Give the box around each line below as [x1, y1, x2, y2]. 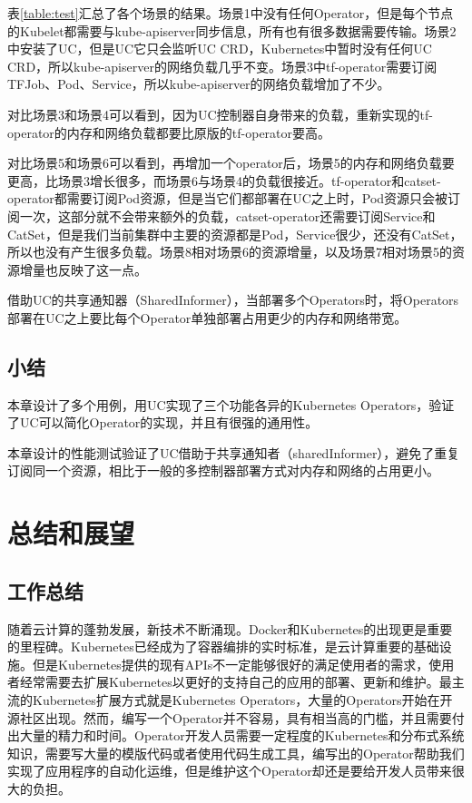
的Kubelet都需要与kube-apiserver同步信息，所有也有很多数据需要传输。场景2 [7, 21, 457, 40]
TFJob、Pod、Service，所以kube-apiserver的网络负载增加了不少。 [7, 74, 390, 93]
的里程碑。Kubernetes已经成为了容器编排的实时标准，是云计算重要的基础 [7, 637, 439, 656]
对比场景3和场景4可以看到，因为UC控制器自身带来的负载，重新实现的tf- [7, 104, 433, 123]
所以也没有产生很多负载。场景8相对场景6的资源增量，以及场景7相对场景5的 [7, 242, 452, 261]
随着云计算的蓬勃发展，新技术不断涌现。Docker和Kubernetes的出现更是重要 [7, 619, 453, 638]
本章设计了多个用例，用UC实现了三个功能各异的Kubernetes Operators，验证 [7, 395, 455, 414]
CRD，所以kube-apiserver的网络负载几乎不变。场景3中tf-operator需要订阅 [7, 56, 438, 75]
